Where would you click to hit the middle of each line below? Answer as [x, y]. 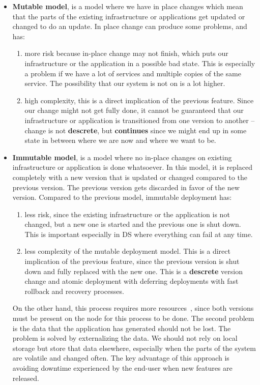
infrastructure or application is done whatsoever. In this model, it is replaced [132, 167]
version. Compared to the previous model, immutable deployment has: [122, 197]
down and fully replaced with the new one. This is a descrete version [134, 271]
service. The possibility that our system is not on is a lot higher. [125, 83]
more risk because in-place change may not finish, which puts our [126, 53]
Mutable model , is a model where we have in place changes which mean [128, 6]
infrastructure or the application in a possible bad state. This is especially [140, 63]
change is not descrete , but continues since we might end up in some [136, 130]
